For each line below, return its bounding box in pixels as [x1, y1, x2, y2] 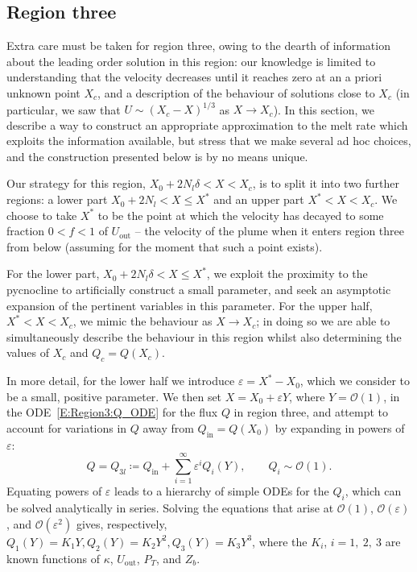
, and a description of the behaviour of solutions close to [97, 84, 375, 101]
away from [142, 419, 194, 436]
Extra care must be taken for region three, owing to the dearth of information [6, 37, 390, 54]
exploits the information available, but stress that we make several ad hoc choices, [6, 132, 411, 149]
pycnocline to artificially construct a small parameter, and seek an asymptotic [6, 281, 391, 298]
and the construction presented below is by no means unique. [6, 147, 308, 164]
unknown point [6, 84, 81, 101]
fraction [6, 222, 45, 239]
